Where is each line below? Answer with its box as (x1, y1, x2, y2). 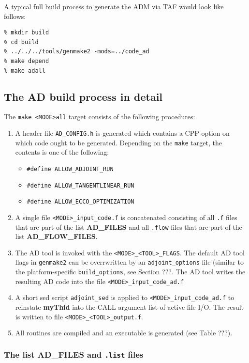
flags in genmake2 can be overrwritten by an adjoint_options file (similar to (15, 257, 244, 267)
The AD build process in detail (4, 89, 163, 104)
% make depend (4, 57, 49, 64)
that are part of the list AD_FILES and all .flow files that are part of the (15, 221, 242, 232)
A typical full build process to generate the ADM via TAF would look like (4, 1, 224, 11)
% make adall (4, 67, 45, 74)
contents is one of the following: (15, 147, 109, 157)
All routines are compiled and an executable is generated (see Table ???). (15, 328, 233, 338)
